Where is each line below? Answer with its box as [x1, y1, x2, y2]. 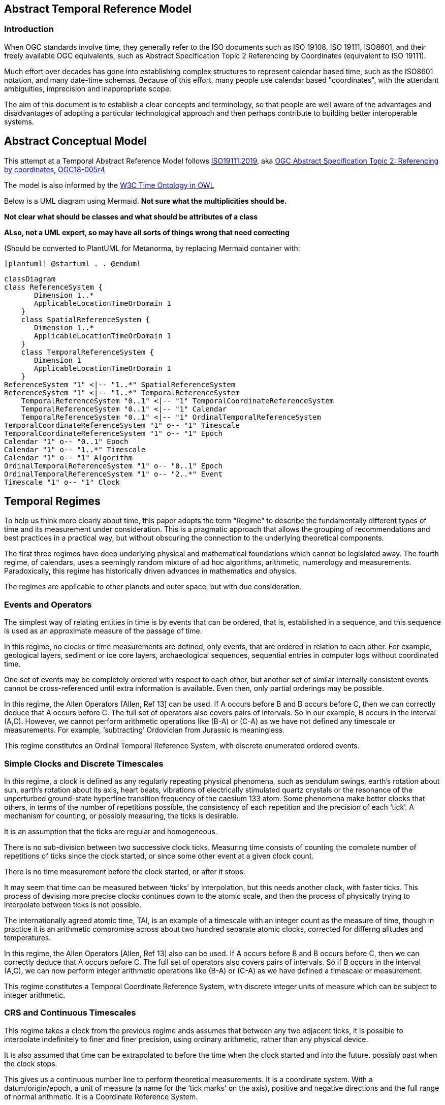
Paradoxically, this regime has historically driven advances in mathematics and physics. [4, 566, 297, 576]
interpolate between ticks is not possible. [4, 900, 141, 909]
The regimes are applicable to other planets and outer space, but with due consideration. [4, 582, 302, 591]
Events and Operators [4, 599, 92, 610]
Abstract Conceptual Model [4, 135, 147, 148]
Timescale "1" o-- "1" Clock [4, 478, 120, 486]
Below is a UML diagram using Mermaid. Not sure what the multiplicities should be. [4, 196, 287, 205]
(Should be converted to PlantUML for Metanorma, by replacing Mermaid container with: [4, 243, 300, 252]
